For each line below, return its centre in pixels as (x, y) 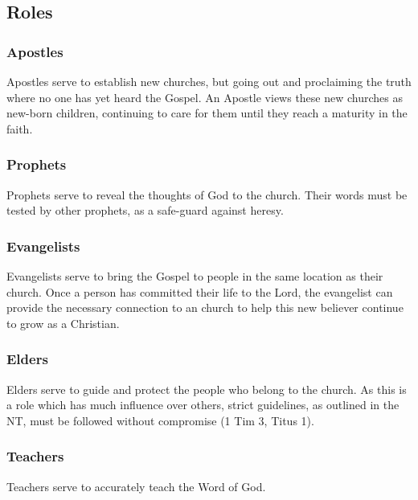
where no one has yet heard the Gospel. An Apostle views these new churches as (205, 97)
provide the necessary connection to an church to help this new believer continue (205, 307)
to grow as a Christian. (63, 323)
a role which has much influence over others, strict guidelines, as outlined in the (203, 405)
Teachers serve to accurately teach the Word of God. (136, 486)
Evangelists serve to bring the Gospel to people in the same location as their (195, 276)
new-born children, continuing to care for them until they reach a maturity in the (207, 113)
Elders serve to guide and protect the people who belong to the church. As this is (207, 389)
